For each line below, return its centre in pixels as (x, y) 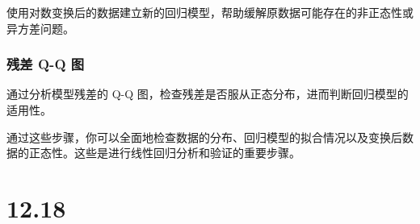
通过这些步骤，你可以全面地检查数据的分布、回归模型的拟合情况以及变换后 (204, 137)
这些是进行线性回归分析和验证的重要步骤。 (187, 153)
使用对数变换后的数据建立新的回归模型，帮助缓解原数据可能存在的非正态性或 (210, 12)
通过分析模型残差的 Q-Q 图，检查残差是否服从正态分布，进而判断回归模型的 (208, 94)
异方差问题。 (40, 28)
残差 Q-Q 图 (46, 64)
